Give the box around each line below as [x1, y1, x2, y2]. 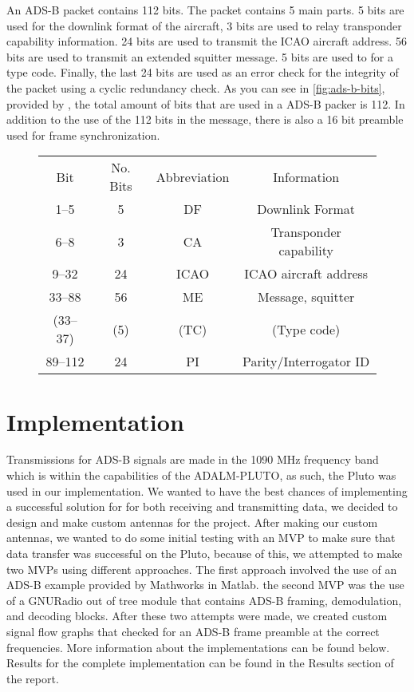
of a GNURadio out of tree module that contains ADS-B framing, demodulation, [6, 591, 402, 608]
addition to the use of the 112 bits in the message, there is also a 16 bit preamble [6, 111, 404, 128]
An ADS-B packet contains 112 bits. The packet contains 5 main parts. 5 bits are [6, 2, 404, 18]
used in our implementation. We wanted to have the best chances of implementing [6, 482, 408, 499]
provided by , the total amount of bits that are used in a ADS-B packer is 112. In [6, 95, 405, 112]
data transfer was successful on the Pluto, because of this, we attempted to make [6, 545, 403, 562]
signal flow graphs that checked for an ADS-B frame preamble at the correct [6, 623, 380, 639]
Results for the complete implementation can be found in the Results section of [6, 654, 394, 671]
